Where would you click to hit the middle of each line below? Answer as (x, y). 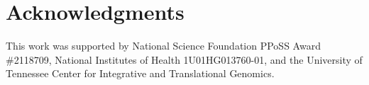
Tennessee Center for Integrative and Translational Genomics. (140, 73)
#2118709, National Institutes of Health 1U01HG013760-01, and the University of (184, 59)
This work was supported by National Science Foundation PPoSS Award (163, 46)
